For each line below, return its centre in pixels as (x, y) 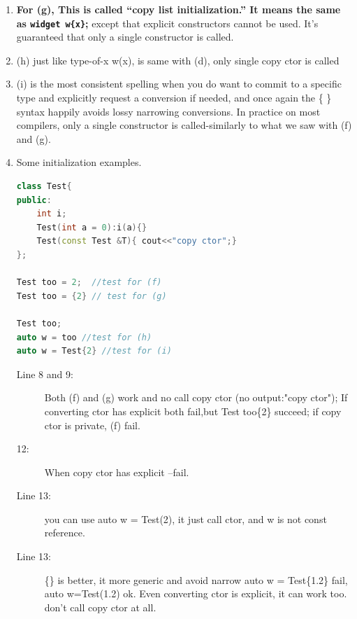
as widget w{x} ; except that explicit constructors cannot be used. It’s (167, 23)
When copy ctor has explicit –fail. (117, 472)
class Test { (44, 186)
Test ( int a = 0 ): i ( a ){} (92, 227)
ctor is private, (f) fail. (92, 425)
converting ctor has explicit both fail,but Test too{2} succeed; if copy (193, 411)
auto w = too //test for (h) (84, 337)
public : (34, 200)
